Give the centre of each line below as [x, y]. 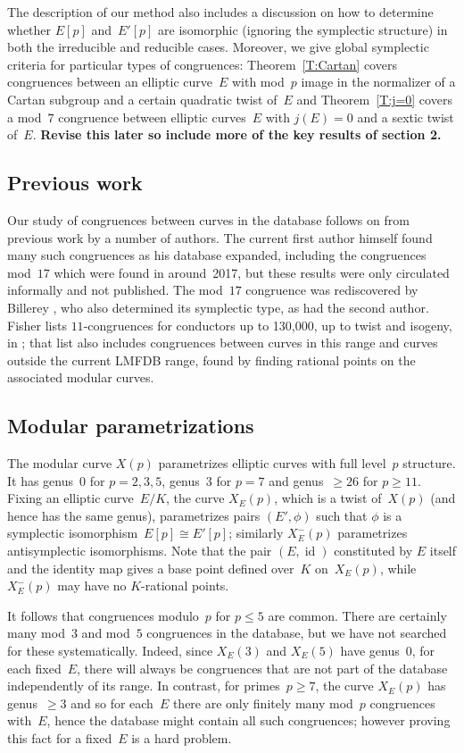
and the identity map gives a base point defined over [151, 568]
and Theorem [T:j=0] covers [374, 99]
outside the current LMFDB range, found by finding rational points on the [211, 360]
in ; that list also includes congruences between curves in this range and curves [223, 343]
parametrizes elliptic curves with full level [272, 463]
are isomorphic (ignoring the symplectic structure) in [303, 29]
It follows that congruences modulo [103, 615]
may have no [92, 586]
